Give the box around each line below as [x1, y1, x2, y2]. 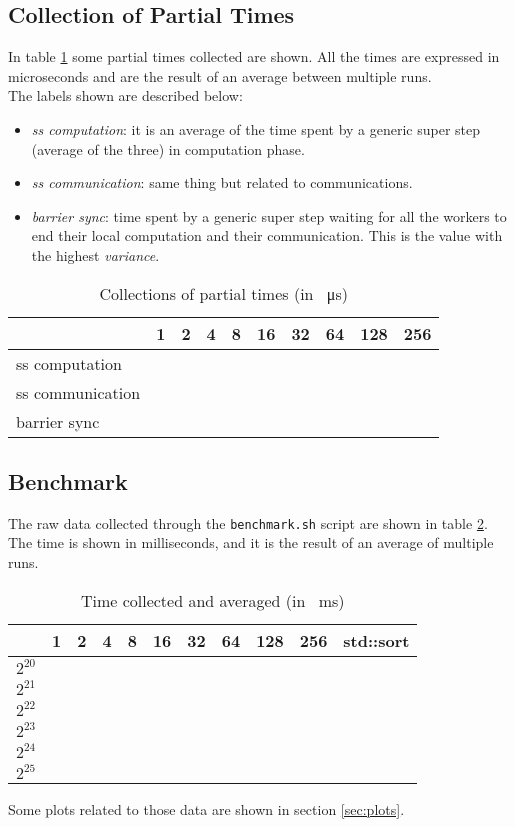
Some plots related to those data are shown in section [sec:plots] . [8, 798, 405, 819]
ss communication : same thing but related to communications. [31, 172, 413, 193]
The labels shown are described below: [8, 85, 243, 106]
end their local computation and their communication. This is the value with [31, 225, 503, 246]
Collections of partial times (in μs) [99, 281, 348, 305]
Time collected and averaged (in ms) [80, 588, 345, 612]
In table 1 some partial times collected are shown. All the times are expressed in [8, 46, 500, 67]
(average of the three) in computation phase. [31, 138, 305, 159]
